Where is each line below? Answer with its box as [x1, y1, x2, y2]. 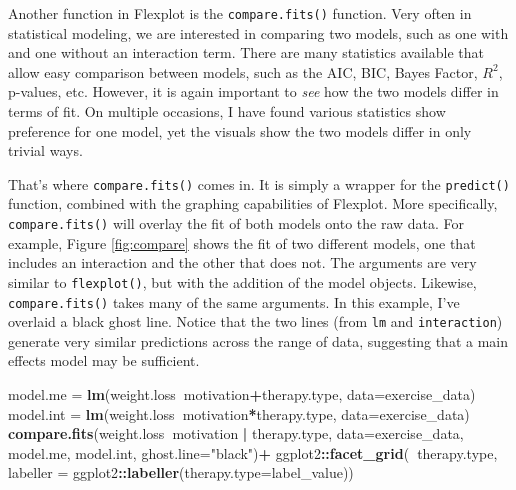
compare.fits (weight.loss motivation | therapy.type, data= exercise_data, [8, 423, 464, 444]
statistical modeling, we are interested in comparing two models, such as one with [8, 22, 509, 43]
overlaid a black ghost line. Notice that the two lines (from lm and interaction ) [8, 311, 503, 332]
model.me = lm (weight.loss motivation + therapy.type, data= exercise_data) [8, 384, 476, 405]
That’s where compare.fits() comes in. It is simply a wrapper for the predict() [8, 173, 510, 194]
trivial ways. [8, 140, 83, 161]
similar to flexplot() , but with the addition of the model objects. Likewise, [8, 271, 477, 292]
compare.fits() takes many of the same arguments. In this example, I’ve [8, 291, 460, 312]
